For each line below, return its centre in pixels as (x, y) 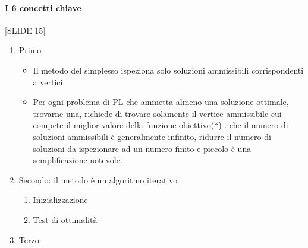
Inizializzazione (60, 200)
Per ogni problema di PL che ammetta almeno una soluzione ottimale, (161, 102)
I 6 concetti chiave (43, 7)
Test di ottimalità (65, 219)
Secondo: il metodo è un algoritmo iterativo (98, 179)
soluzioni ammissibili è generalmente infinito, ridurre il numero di (152, 136)
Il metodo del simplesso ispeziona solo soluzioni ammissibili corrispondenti (168, 70)
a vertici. (49, 82)
